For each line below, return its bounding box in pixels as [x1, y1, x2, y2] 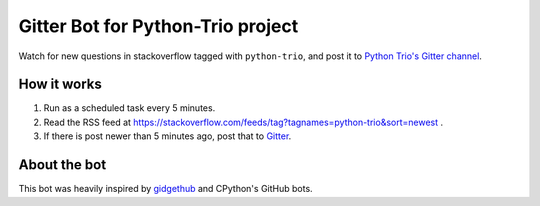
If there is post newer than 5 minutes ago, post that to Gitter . [43, 130, 292, 142]
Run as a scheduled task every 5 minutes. [43, 102, 216, 114]
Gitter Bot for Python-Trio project [18, 15, 299, 37]
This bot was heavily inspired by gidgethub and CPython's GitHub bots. [18, 183, 314, 195]
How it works [18, 76, 102, 93]
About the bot [18, 156, 107, 174]
